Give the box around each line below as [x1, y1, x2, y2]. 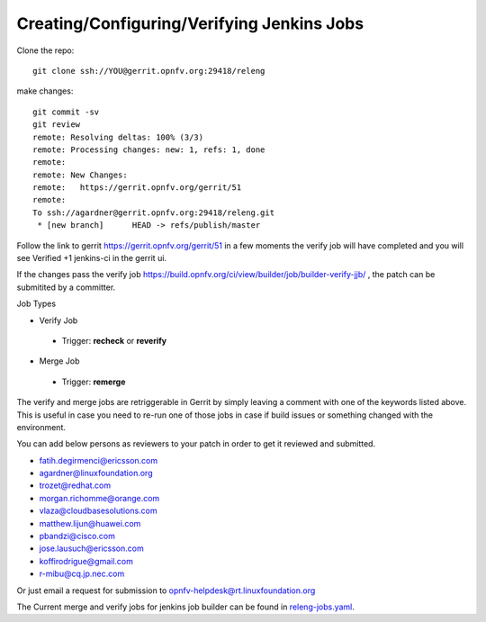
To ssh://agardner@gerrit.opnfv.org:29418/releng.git [32, 207, 274, 218]
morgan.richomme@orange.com [39, 492, 160, 503]
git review [32, 120, 81, 130]
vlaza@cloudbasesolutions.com [39, 505, 157, 517]
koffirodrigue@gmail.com [39, 555, 134, 566]
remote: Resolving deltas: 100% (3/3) [32, 131, 204, 142]
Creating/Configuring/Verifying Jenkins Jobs [16, 14, 364, 33]
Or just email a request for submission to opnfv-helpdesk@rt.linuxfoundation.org [16, 585, 316, 596]
